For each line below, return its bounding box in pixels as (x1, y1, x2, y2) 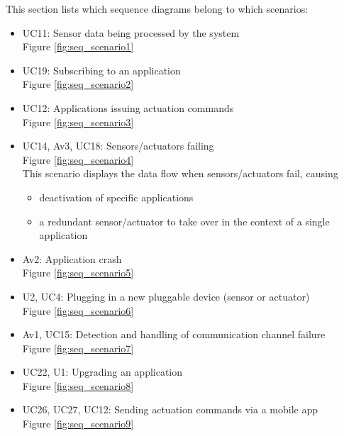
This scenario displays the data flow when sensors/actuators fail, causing (22, 166, 338, 181)
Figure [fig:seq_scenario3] (22, 114, 134, 129)
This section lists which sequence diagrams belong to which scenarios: (6, 1, 309, 16)
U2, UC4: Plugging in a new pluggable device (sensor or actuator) (22, 289, 310, 303)
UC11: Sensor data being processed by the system (22, 25, 240, 40)
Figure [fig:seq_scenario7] (22, 340, 134, 355)
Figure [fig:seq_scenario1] (22, 39, 134, 54)
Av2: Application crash (22, 251, 122, 266)
